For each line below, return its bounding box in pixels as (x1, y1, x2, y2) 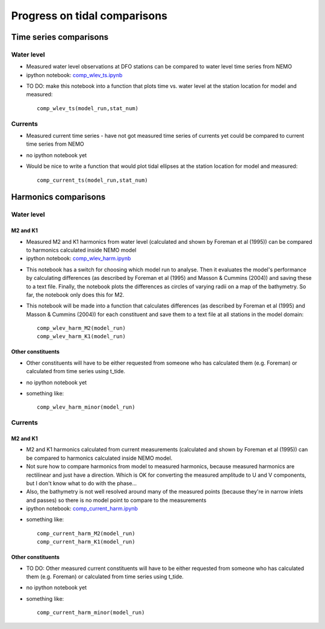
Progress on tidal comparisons (11, 9, 168, 22)
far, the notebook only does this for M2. (26, 291, 125, 298)
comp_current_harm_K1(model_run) (37, 539, 135, 545)
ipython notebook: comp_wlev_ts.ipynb (26, 71, 123, 78)
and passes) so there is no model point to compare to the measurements (26, 497, 207, 504)
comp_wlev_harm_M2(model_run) (37, 325, 126, 332)
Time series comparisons (11, 32, 109, 42)
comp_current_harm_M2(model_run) (37, 530, 135, 537)
